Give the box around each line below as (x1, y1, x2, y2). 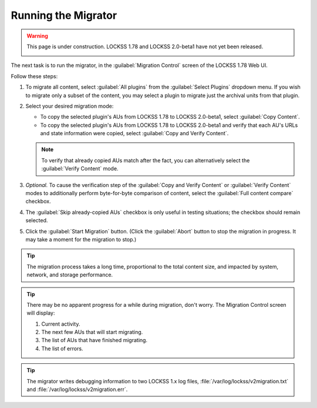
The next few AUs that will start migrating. (41, 329, 143, 336)
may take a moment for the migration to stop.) (25, 236, 137, 243)
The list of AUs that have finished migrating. (41, 337, 148, 344)
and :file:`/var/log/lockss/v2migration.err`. (26, 386, 128, 393)
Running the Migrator (11, 9, 117, 22)
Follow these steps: (11, 72, 58, 79)
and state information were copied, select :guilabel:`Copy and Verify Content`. (40, 130, 229, 137)
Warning (26, 32, 48, 39)
